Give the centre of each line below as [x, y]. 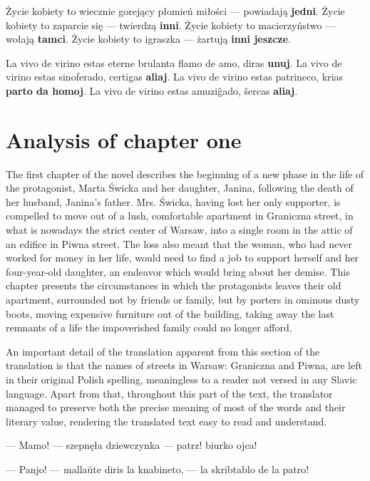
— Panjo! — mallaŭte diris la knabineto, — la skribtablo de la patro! [158, 469]
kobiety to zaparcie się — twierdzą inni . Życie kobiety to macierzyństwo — [171, 25]
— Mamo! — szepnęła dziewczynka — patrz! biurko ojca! [132, 445]
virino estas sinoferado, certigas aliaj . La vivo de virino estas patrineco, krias [175, 77]
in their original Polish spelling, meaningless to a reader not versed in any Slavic [181, 379]
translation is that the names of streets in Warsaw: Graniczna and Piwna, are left [184, 365]
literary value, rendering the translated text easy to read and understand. [166, 421]
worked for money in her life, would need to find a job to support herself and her [183, 258]
